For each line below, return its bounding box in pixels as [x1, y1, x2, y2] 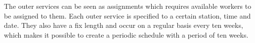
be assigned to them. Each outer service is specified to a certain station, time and [4, 10, 251, 21]
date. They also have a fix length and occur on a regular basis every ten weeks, [4, 20, 243, 30]
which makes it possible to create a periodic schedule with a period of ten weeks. [4, 29, 249, 40]
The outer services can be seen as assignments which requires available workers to [4, 1, 252, 11]
